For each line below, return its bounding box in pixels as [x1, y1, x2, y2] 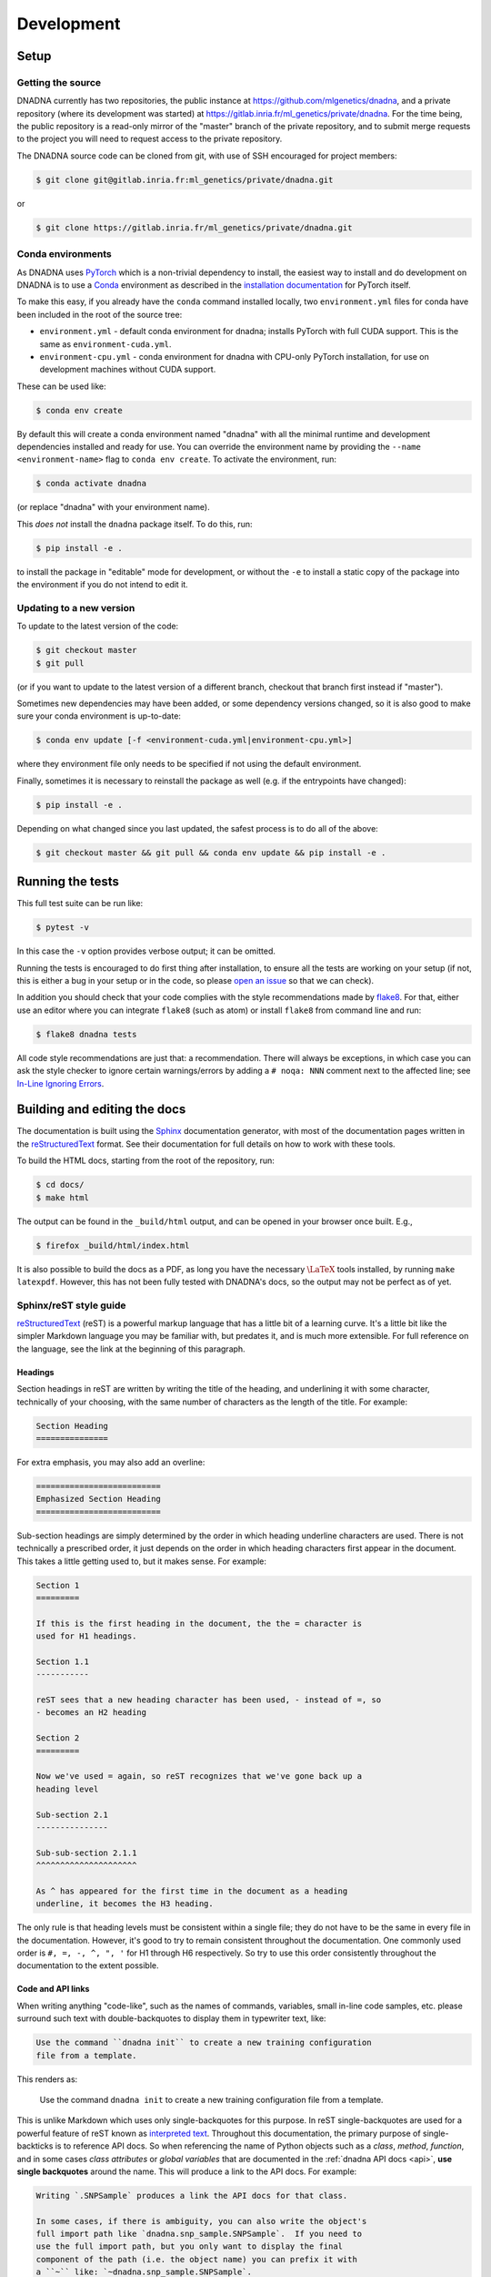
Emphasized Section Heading [35, 1494, 161, 1505]
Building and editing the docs [16, 1102, 186, 1118]
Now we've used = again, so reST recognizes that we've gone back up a [35, 1772, 363, 1782]
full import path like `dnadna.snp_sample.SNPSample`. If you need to [35, 2229, 363, 2240]
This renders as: [16, 2073, 78, 2085]
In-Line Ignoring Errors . [16, 1077, 105, 1088]
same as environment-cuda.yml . [39, 338, 172, 350]
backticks [16, 2140, 54, 2151]
